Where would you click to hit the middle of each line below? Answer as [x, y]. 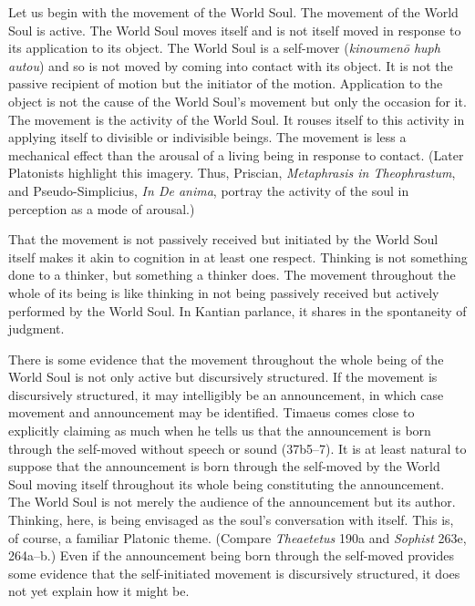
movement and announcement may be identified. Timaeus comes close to [212, 412]
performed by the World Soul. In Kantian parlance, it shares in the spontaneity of [237, 310]
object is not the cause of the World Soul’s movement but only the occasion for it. [237, 101]
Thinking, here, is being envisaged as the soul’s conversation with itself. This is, [231, 520]
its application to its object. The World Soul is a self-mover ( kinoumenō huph [224, 48]
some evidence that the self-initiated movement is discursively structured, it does [234, 573]
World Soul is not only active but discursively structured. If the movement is [223, 377]
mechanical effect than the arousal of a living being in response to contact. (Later [236, 154]
